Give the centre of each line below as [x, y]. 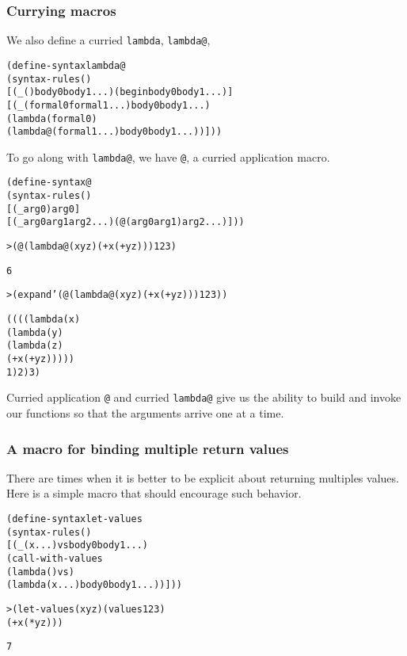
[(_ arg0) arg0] [44, 209]
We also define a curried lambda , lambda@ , [108, 40]
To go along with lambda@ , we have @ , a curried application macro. [168, 156]
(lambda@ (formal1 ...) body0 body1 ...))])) [114, 132]
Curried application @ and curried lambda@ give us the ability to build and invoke [204, 397]
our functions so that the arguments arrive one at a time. [145, 413]
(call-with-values [55, 558]
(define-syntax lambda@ [66, 65]
